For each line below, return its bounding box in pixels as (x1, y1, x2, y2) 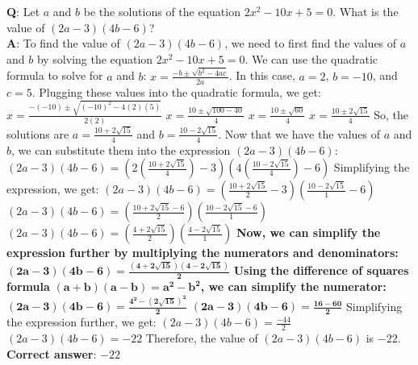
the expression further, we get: (6, 313, 157, 330)
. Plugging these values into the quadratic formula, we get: (31, 83, 321, 100)
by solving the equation (36, 50, 153, 67)
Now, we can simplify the (236, 224, 381, 241)
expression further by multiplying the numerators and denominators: (6, 244, 399, 261)
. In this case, (228, 67, 295, 84)
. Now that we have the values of (218, 125, 381, 142)
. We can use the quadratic (245, 50, 378, 67)
